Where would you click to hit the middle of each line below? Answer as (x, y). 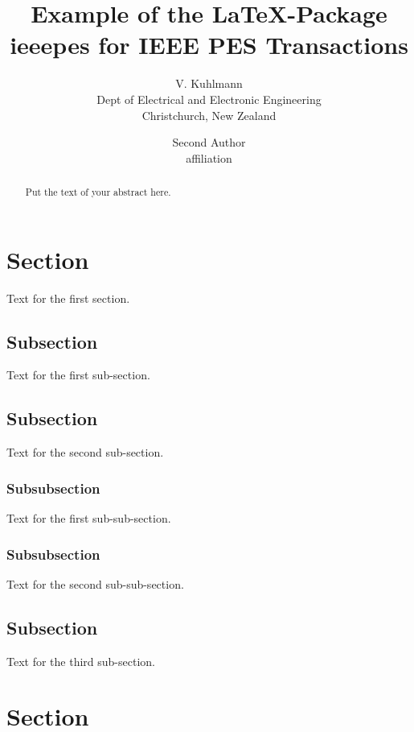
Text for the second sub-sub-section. (95, 583)
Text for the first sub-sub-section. (89, 518)
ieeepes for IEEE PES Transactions (209, 45)
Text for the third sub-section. (81, 661)
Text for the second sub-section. (85, 452)
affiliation (209, 157)
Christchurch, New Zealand (209, 115)
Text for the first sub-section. (78, 375)
